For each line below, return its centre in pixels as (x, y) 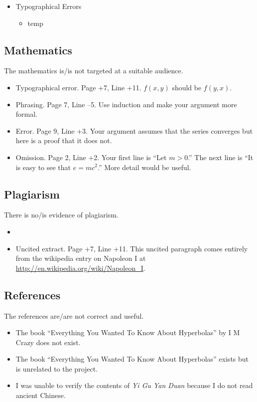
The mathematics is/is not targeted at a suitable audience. (94, 71)
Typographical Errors (49, 6)
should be (187, 87)
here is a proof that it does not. (64, 140)
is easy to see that (43, 167)
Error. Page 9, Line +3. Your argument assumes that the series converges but (134, 130)
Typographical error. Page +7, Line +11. (78, 87)
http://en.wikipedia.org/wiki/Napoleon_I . (80, 268)
